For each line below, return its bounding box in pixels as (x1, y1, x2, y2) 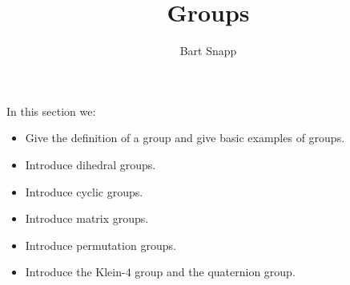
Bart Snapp (179, 42, 237, 59)
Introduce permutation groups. (25, 236, 176, 253)
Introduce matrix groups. (25, 210, 149, 227)
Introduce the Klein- (25, 263, 126, 280)
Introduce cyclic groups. (25, 183, 143, 200)
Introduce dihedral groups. (25, 156, 156, 172)
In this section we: (6, 102, 96, 119)
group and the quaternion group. (135, 263, 296, 280)
